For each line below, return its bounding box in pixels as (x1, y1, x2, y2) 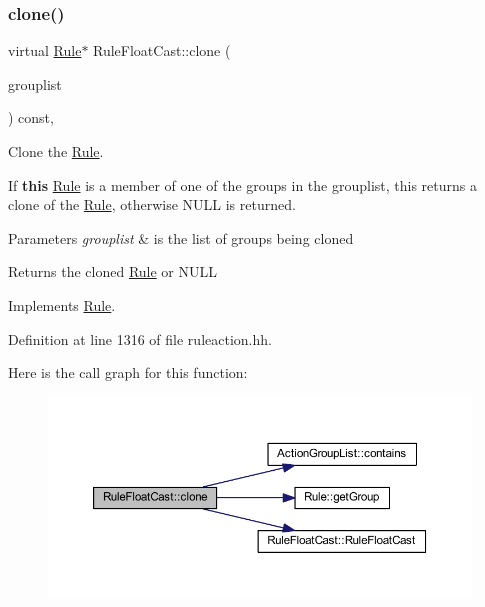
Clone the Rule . (8, 141, 104, 161)
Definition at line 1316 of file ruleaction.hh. (8, 328, 272, 349)
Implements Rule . (8, 294, 116, 315)
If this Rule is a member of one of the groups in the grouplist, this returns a (8, 174, 477, 195)
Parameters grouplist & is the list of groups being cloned (8, 227, 354, 248)
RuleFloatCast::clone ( (93, 40, 231, 61)
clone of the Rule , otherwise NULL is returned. (8, 194, 296, 215)
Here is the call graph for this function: (8, 362, 248, 383)
